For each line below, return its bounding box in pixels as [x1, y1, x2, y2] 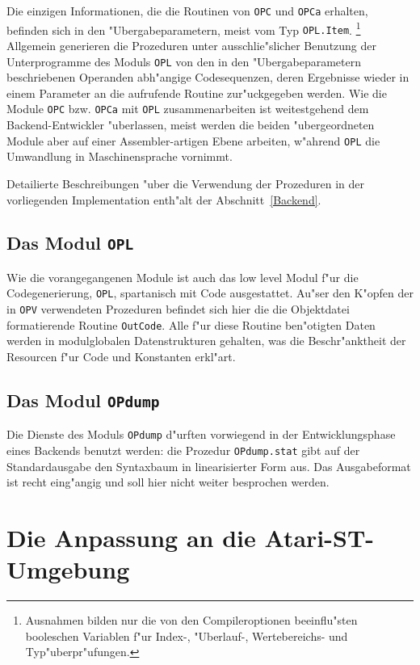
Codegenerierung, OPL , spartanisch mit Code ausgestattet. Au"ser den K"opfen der [6, 284, 414, 301]
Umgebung [6, 553, 130, 586]
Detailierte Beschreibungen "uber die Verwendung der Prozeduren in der [6, 175, 364, 192]
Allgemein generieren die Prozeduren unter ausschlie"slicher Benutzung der [6, 36, 377, 53]
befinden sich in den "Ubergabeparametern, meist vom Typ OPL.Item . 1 [6, 19, 361, 38]
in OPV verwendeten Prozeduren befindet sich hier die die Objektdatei [6, 301, 350, 318]
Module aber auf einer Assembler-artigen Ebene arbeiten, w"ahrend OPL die [6, 132, 380, 149]
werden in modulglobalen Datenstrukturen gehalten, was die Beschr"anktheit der [6, 332, 406, 349]
